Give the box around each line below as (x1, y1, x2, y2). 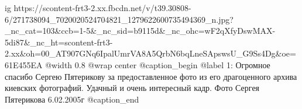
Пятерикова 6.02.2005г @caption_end (5, 93, 139, 105)
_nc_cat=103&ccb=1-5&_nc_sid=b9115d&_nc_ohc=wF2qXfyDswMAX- (5, 24, 276, 37)
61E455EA (5, 58, 43, 71)
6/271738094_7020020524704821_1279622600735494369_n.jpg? (5, 13, 234, 25)
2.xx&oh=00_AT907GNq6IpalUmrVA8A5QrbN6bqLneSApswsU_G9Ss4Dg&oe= (5, 47, 296, 59)
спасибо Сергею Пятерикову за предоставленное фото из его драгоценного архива (5, 70, 297, 82)
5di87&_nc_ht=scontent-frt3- (5, 36, 113, 48)
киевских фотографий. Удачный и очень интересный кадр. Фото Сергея (5, 82, 260, 94)
